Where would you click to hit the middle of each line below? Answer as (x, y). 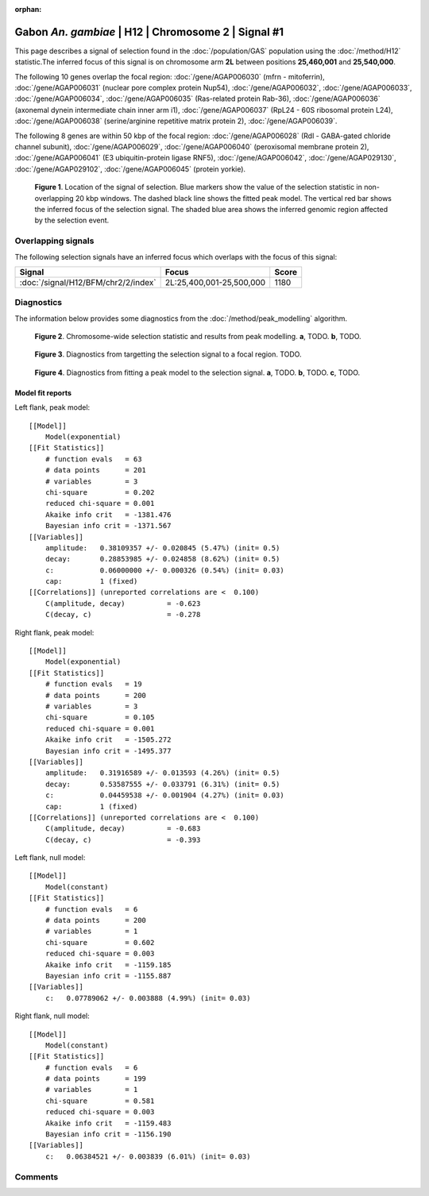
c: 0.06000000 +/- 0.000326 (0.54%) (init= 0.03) (165, 570)
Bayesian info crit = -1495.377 (108, 751)
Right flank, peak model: (54, 632)
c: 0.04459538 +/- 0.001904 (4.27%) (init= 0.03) (165, 795)
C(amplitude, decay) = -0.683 (123, 829)
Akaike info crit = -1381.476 (108, 515)
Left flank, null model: (50, 858)
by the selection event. (72, 220)
